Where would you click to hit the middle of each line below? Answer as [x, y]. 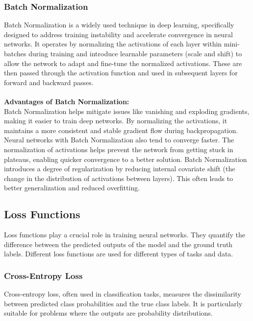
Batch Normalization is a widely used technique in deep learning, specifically [119, 25]
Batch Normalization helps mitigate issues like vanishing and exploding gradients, [127, 111]
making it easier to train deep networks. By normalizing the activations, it [116, 121]
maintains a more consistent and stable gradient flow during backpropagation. [121, 130]
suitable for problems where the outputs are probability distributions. [108, 313]
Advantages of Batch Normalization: [67, 101]
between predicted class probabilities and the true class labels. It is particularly [123, 303]
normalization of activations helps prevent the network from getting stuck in [119, 149]
